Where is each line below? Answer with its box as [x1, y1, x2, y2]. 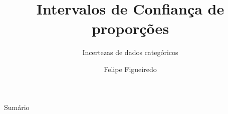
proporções [91, 18, 169, 38]
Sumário [4, 101, 30, 112]
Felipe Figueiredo [104, 63, 157, 74]
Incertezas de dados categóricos [82, 47, 178, 57]
